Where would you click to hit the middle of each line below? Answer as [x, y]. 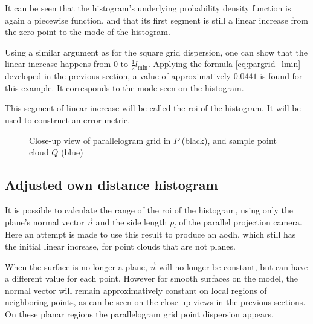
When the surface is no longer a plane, [76, 266]
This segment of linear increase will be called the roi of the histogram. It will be [153, 108]
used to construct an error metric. [68, 119]
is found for [281, 76]
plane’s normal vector [45, 222]
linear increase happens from [58, 64]
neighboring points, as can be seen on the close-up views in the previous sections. [155, 302]
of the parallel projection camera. [240, 222]
